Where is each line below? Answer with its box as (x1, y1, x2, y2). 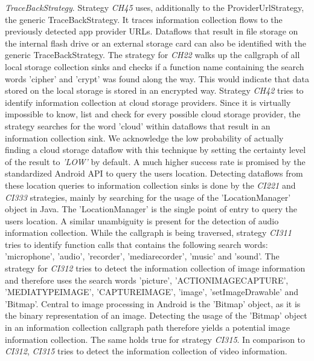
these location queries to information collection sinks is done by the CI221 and (5, 178, 296, 191)
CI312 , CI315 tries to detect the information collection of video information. (5, 345, 287, 357)
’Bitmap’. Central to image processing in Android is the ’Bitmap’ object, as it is (5, 297, 301, 310)
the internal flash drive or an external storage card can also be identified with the (5, 36, 307, 49)
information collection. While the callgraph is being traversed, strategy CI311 (5, 226, 292, 239)
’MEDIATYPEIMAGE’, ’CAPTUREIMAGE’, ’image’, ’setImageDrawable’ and (5, 285, 299, 298)
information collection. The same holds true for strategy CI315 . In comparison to (5, 333, 306, 345)
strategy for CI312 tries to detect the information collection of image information (5, 262, 306, 275)
